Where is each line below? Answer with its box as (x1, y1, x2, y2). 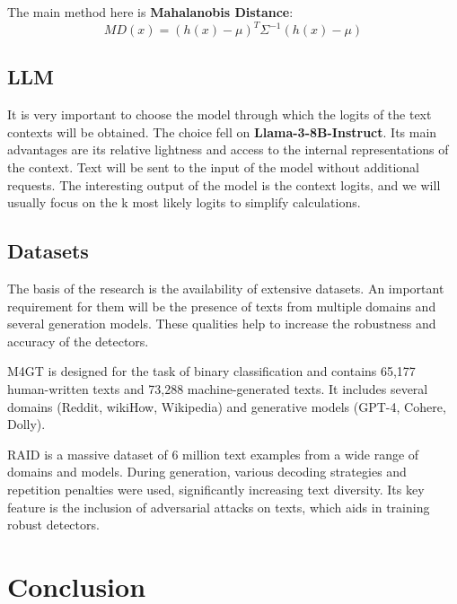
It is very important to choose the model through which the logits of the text (7, 105, 432, 124)
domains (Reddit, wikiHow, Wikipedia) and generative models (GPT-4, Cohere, (7, 397, 446, 416)
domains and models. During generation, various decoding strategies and (7, 462, 407, 481)
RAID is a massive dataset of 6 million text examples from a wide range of (7, 444, 419, 463)
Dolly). (7, 415, 46, 433)
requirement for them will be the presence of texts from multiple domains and (7, 296, 436, 315)
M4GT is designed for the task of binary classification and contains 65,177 (7, 362, 416, 381)
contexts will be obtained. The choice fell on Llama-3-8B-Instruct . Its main (7, 122, 437, 141)
